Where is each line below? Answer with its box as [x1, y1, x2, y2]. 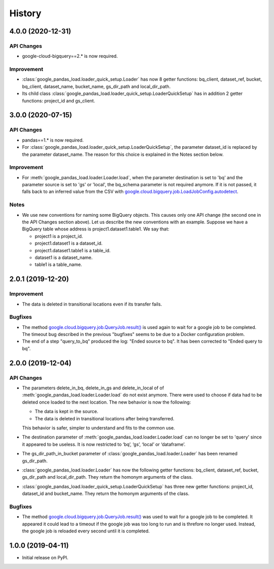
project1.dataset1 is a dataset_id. [35, 240, 103, 246]
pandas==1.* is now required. [22, 137, 84, 143]
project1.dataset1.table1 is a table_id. [35, 247, 111, 253]
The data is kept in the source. [35, 409, 98, 415]
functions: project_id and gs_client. [22, 97, 95, 104]
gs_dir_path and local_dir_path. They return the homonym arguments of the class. [22, 474, 193, 480]
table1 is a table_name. [35, 261, 82, 267]
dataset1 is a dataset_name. [35, 254, 93, 260]
